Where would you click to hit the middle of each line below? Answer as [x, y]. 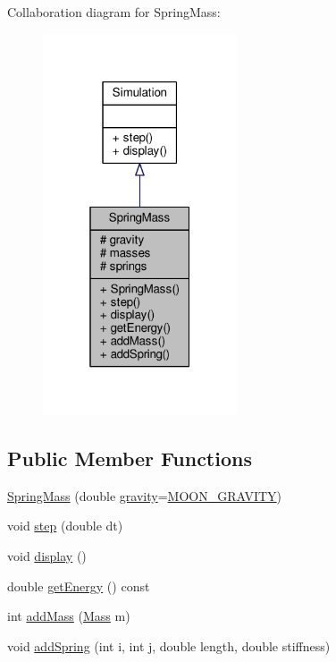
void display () [47, 555]
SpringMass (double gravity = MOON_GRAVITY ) [145, 495]
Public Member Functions [130, 458]
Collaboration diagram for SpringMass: [114, 12]
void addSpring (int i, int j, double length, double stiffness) [169, 645]
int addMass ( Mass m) [69, 616]
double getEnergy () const [79, 586]
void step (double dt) [65, 526]
